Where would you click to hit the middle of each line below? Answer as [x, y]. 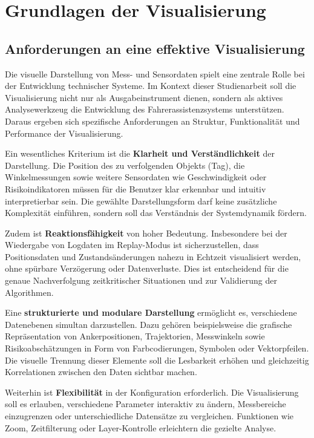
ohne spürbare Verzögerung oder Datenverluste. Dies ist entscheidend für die [147, 268]
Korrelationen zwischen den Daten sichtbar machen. [101, 372]
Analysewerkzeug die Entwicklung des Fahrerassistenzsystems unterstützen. [145, 109]
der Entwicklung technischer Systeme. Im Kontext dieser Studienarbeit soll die [151, 86]
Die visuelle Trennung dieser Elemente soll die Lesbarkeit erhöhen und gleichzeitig [157, 360]
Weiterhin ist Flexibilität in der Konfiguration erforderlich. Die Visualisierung [152, 392]
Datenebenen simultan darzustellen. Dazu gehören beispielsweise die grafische [149, 324]
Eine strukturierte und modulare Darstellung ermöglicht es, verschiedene [151, 312]
